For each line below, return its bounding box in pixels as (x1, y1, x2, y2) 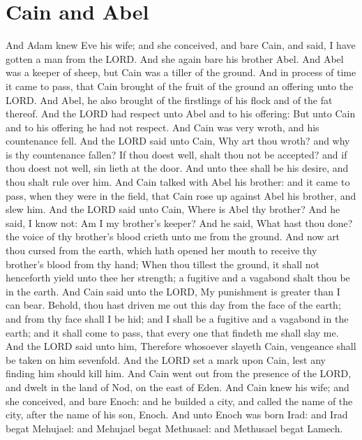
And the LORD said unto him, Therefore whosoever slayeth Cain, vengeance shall (6, 339, 356, 353)
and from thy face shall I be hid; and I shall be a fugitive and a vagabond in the (6, 311, 349, 325)
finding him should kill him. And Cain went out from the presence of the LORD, (6, 366, 352, 381)
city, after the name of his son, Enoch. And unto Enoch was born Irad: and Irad (6, 407, 348, 422)
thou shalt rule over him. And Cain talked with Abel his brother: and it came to (6, 175, 350, 189)
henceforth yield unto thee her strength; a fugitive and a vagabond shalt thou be (6, 270, 350, 285)
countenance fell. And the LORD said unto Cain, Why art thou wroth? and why (6, 133, 350, 148)
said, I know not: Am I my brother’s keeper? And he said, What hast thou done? (6, 215, 353, 230)
